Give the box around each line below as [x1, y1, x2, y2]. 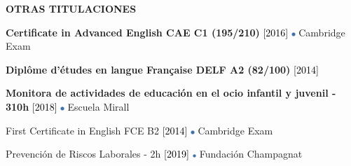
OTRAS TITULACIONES [6, 1, 137, 15]
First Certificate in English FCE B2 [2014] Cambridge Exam [6, 123, 273, 137]
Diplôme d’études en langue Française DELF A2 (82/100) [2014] [6, 62, 319, 76]
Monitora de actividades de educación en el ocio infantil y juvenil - [6, 85, 336, 100]
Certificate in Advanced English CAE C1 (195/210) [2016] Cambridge [6, 25, 345, 39]
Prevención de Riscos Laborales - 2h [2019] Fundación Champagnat [6, 146, 303, 161]
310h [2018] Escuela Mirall [6, 99, 130, 113]
